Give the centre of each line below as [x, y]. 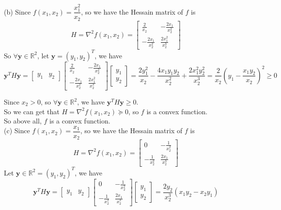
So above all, [23, 121]
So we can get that [32, 111]
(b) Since [17, 11]
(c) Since [17, 131]
